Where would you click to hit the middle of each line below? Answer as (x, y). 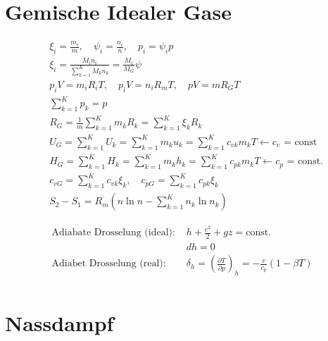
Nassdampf (59, 323)
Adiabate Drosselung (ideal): (113, 233)
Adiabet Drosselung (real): (109, 264)
